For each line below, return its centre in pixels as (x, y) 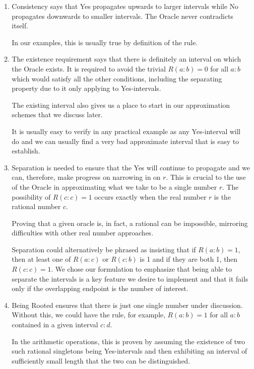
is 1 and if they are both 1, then (189, 259)
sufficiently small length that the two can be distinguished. (101, 360)
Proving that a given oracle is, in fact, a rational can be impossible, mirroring (130, 223)
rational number (36, 206)
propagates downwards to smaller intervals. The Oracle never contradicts (123, 16)
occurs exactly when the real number (150, 196)
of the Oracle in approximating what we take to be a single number (114, 186)
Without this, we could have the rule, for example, (89, 315)
